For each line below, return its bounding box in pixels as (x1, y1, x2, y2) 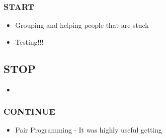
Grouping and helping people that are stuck (15, 20, 149, 30)
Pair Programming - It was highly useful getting (15, 125, 162, 135)
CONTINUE (3, 105, 56, 118)
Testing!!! (15, 36, 44, 47)
